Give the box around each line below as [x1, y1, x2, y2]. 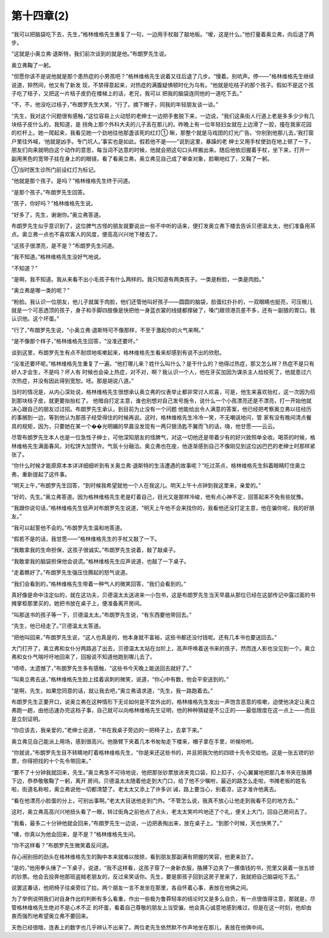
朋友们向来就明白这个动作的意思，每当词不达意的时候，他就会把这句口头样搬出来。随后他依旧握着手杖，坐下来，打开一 [11, 147, 310, 154]
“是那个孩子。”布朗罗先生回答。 [11, 188, 88, 195]
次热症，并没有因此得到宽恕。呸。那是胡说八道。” [11, 377, 134, 384]
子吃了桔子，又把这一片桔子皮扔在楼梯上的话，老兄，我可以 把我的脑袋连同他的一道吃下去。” [11, 89, 242, 97]
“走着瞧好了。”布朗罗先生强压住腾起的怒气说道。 [11, 569, 131, 576]
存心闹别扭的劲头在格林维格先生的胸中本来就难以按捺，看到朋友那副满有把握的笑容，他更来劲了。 [11, 853, 257, 860]
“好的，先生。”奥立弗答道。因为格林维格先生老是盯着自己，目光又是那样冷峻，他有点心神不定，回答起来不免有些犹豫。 [11, 493, 307, 500]
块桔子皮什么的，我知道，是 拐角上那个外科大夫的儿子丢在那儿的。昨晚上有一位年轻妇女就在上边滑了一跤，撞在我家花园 [11, 121, 312, 128]
